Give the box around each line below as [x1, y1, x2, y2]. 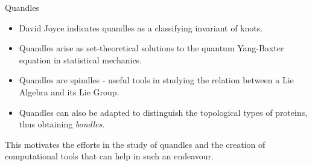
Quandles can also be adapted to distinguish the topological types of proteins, [19, 106, 308, 118]
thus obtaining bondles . [19, 118, 105, 130]
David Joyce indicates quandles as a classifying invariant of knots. [19, 21, 263, 34]
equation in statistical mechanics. [19, 53, 142, 66]
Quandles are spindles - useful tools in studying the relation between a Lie [19, 74, 294, 86]
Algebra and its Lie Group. [19, 85, 119, 98]
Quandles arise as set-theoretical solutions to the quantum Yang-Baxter [19, 42, 284, 54]
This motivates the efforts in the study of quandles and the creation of [5, 138, 266, 150]
